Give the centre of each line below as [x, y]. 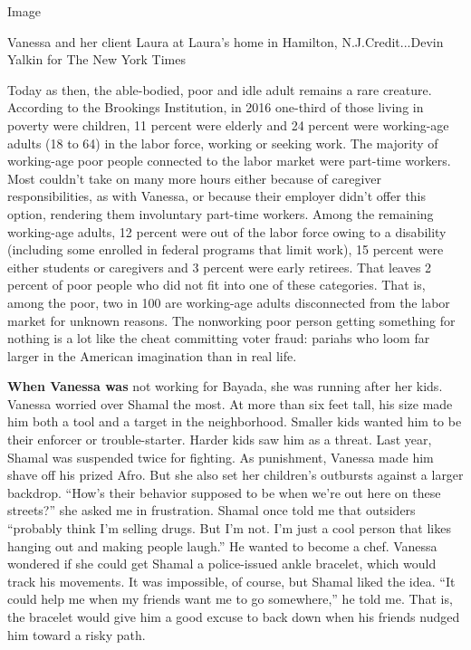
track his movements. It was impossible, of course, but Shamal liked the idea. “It [231, 581]
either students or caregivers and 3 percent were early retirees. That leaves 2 [220, 267]
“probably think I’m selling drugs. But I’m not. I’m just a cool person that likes [229, 528]
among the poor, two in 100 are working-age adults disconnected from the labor [229, 302]
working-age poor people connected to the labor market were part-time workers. [229, 161]
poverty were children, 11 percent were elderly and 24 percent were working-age [228, 124]
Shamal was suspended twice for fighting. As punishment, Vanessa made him [221, 457]
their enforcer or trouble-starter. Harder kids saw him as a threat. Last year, [220, 440]
